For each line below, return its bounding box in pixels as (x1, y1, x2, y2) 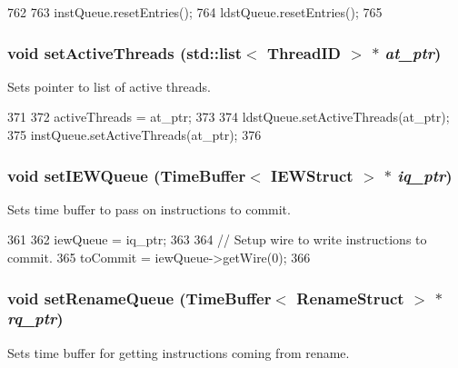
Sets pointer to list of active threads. (7, 76, 211, 95)
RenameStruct (296, 286, 404, 309)
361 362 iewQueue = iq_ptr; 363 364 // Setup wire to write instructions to (7, 230, 427, 249)
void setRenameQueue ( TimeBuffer (7, 286, 272, 309)
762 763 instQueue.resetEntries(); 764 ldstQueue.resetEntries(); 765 (7, 3, 383, 21)
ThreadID (266, 41, 342, 64)
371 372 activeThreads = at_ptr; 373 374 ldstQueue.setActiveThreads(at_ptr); (7, 107, 450, 126)
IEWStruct (271, 164, 353, 186)
